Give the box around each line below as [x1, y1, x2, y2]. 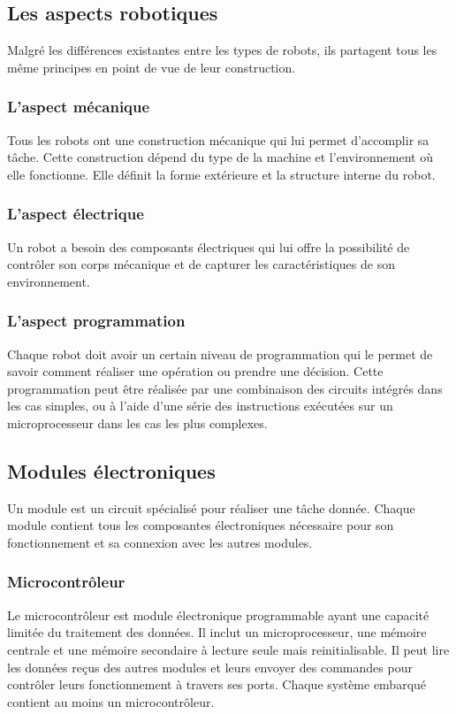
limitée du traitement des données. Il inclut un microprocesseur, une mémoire [7, 623, 427, 641]
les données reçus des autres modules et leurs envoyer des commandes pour [7, 657, 413, 676]
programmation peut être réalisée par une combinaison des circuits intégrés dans [7, 379, 443, 397]
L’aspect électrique [7, 203, 144, 225]
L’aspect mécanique [7, 96, 150, 118]
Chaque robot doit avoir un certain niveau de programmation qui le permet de [7, 344, 433, 363]
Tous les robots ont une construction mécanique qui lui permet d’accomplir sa [7, 130, 429, 149]
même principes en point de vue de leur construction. [7, 58, 296, 76]
